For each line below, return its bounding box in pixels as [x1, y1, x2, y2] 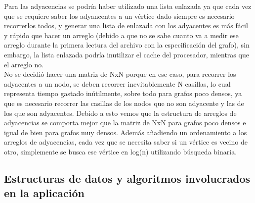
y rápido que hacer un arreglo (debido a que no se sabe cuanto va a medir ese [4, 30, 239, 40]
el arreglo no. [4, 59, 44, 69]
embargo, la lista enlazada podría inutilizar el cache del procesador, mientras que [4, 49, 249, 59]
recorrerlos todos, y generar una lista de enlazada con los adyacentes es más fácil [4, 20, 248, 31]
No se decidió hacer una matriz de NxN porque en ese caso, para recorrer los [4, 69, 236, 79]
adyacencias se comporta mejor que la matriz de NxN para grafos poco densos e [4, 117, 246, 128]
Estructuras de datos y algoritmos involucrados [4, 170, 251, 186]
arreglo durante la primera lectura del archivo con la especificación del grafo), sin [4, 40, 250, 50]
